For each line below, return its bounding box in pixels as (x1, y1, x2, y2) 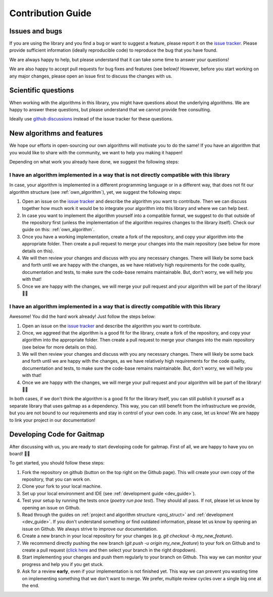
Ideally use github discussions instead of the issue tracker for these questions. (9, 116, 173, 122)
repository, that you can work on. (22, 476, 91, 483)
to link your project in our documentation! (9, 417, 96, 423)
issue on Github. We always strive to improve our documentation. (22, 526, 158, 532)
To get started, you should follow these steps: (9, 460, 105, 466)
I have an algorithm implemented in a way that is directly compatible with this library (9, 303, 221, 310)
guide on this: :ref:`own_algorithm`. (22, 227, 95, 233)
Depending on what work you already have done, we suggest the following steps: (9, 159, 179, 164)
